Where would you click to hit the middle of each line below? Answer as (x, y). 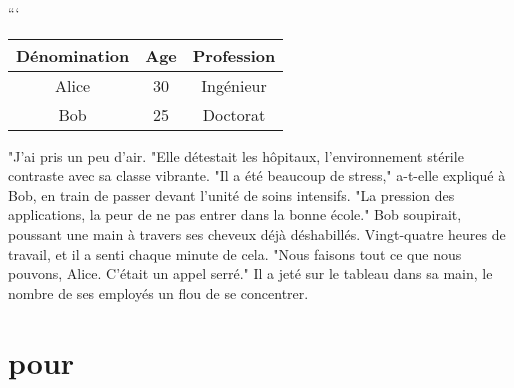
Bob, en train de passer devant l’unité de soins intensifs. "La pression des (231, 194)
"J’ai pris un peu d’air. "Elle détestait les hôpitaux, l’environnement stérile (236, 155)
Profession (234, 55)
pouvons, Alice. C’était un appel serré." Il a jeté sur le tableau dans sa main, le (250, 273)
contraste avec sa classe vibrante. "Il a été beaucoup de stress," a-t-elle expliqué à (257, 175)
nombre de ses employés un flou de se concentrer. (158, 292)
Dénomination (73, 55)
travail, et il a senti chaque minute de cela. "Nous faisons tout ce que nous (235, 253)
